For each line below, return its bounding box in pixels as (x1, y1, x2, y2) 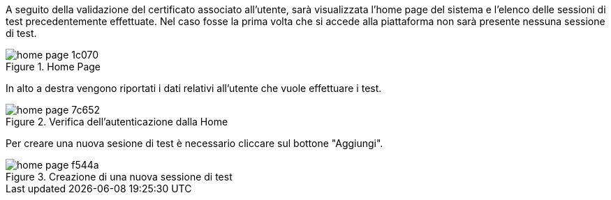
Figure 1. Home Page (6, 61, 101, 72)
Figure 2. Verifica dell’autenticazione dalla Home (6, 116, 228, 128)
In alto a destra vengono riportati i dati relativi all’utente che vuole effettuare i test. (6, 82, 382, 94)
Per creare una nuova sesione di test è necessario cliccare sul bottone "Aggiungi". (6, 137, 383, 149)
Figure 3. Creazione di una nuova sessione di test (6, 171, 233, 183)
